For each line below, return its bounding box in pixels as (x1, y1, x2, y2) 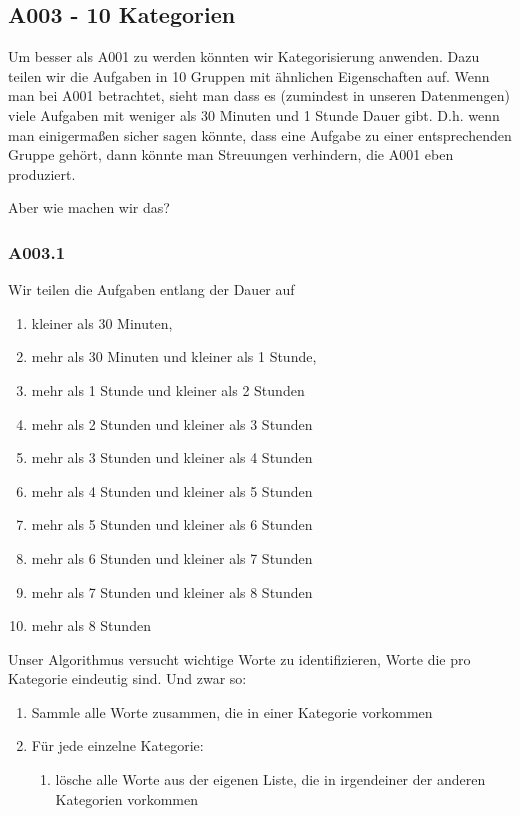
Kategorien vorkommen (55, 788, 199, 809)
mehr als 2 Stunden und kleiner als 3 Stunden (31, 413, 313, 434)
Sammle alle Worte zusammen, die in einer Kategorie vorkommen (31, 701, 433, 722)
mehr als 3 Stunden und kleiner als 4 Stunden (31, 447, 313, 468)
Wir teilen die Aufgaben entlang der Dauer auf (8, 279, 295, 300)
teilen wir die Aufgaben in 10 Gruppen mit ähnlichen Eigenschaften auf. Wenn (8, 65, 490, 86)
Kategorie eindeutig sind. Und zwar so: (8, 668, 247, 689)
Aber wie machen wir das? (8, 197, 170, 218)
